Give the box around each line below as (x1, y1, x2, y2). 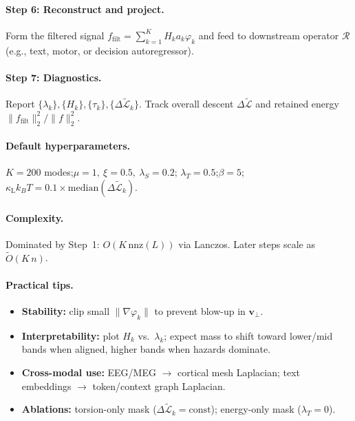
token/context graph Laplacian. (92, 378, 226, 393)
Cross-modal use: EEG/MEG (21, 364, 156, 379)
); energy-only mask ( (211, 402, 301, 416)
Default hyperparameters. (6, 138, 131, 153)
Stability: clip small (21, 303, 110, 318)
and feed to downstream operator (198, 28, 339, 42)
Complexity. (6, 210, 64, 225)
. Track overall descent (138, 96, 234, 111)
